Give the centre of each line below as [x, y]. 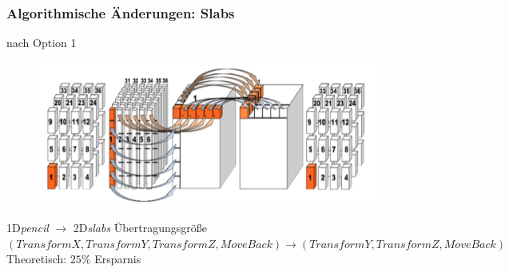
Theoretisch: [37, 259]
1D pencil [28, 228]
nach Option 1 [42, 43]
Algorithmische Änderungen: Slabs [121, 12]
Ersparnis [118, 259]
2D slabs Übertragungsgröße [140, 228]
